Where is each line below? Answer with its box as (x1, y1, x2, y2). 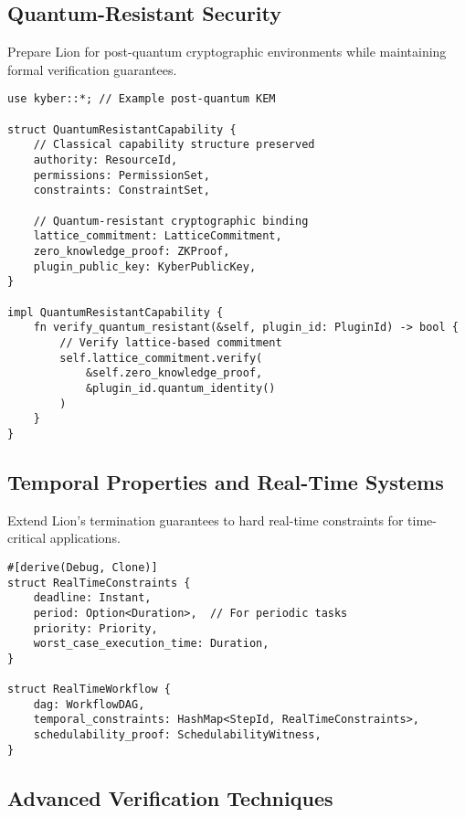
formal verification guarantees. (7, 59, 177, 79)
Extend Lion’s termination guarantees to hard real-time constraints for (7, 510, 404, 529)
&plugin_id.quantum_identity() (85, 381, 276, 395)
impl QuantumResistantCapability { (7, 305, 224, 319)
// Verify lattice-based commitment (59, 335, 282, 349)
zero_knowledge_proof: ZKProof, (33, 244, 230, 258)
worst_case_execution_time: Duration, (33, 637, 269, 651)
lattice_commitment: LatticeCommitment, (33, 229, 282, 243)
